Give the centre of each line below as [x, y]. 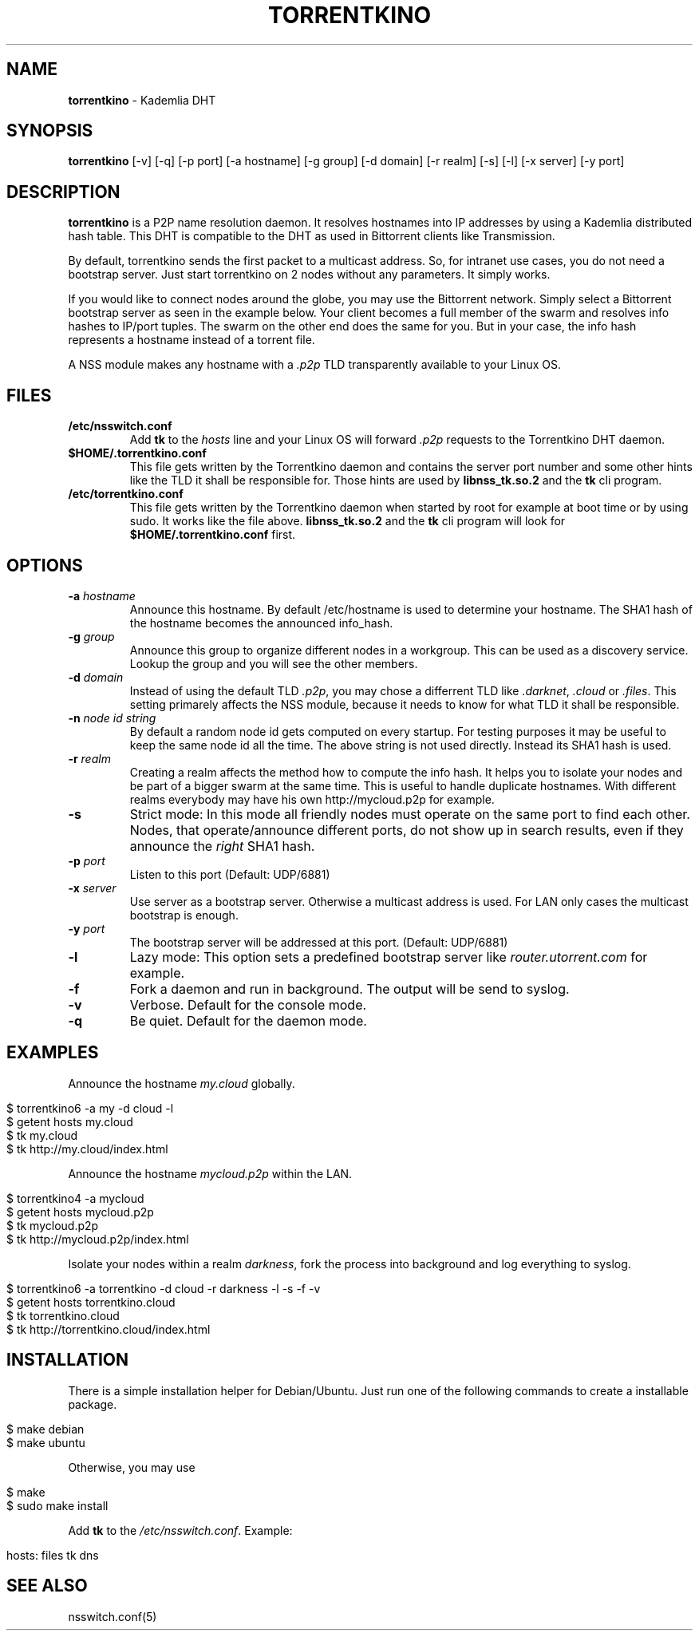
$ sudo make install [57, 1505]
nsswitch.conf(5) [113, 1616]
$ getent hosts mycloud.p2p [80, 1212]
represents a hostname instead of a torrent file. [192, 340]
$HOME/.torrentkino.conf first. [213, 535]
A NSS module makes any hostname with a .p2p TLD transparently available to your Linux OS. [315, 365]
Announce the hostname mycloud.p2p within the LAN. [210, 1173]
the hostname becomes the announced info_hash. [261, 623]
